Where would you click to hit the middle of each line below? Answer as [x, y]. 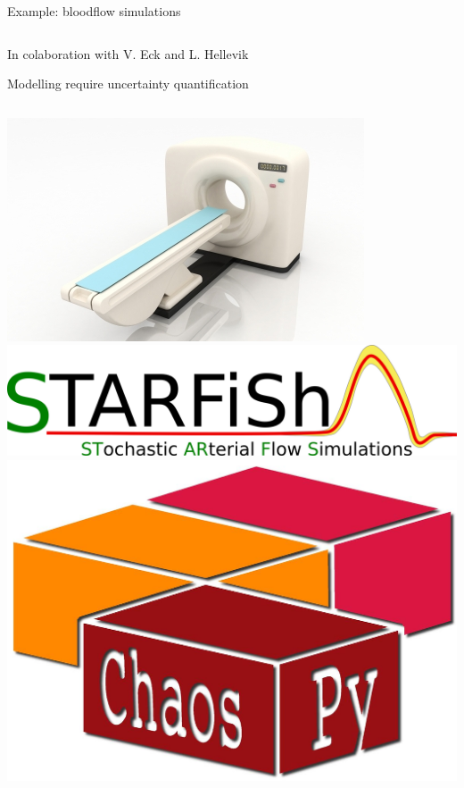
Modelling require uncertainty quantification [128, 84]
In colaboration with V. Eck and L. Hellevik [128, 53]
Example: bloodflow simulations [94, 11]
